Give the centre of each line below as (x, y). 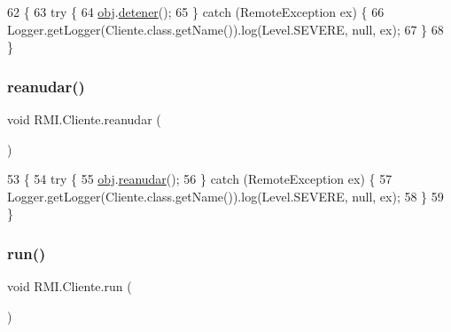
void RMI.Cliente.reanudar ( (84, 119)
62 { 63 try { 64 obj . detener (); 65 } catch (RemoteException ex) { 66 (196, 12)
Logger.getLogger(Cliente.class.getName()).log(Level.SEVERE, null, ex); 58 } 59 (225, 196)
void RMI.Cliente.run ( (70, 286)
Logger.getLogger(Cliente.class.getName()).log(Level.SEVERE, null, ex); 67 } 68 (225, 29)
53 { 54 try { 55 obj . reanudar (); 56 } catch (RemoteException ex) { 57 (200, 179)
